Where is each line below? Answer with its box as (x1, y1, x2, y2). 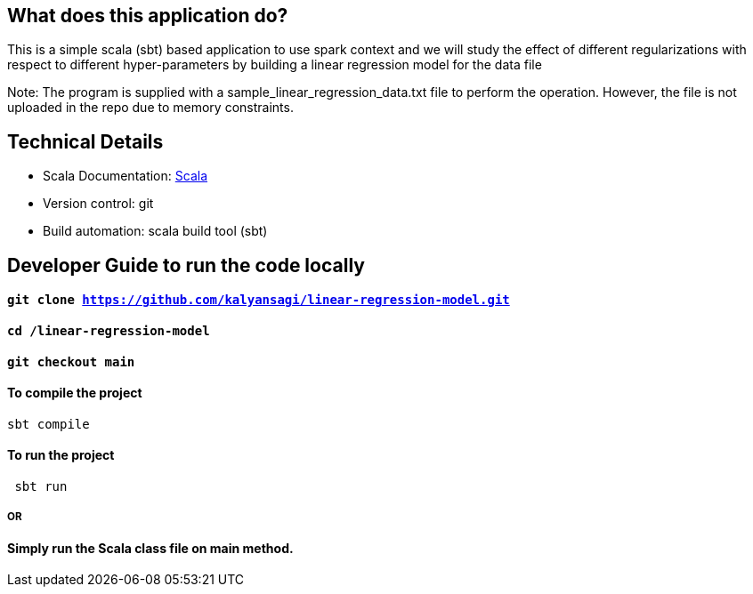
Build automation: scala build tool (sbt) (43, 223, 268, 239)
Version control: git (43, 196, 154, 212)
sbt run (14, 478, 68, 494)
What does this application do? (7, 4, 288, 27)
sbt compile (7, 416, 90, 431)
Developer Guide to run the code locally (7, 253, 365, 277)
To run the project (7, 447, 115, 463)
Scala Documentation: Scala (43, 168, 207, 184)
